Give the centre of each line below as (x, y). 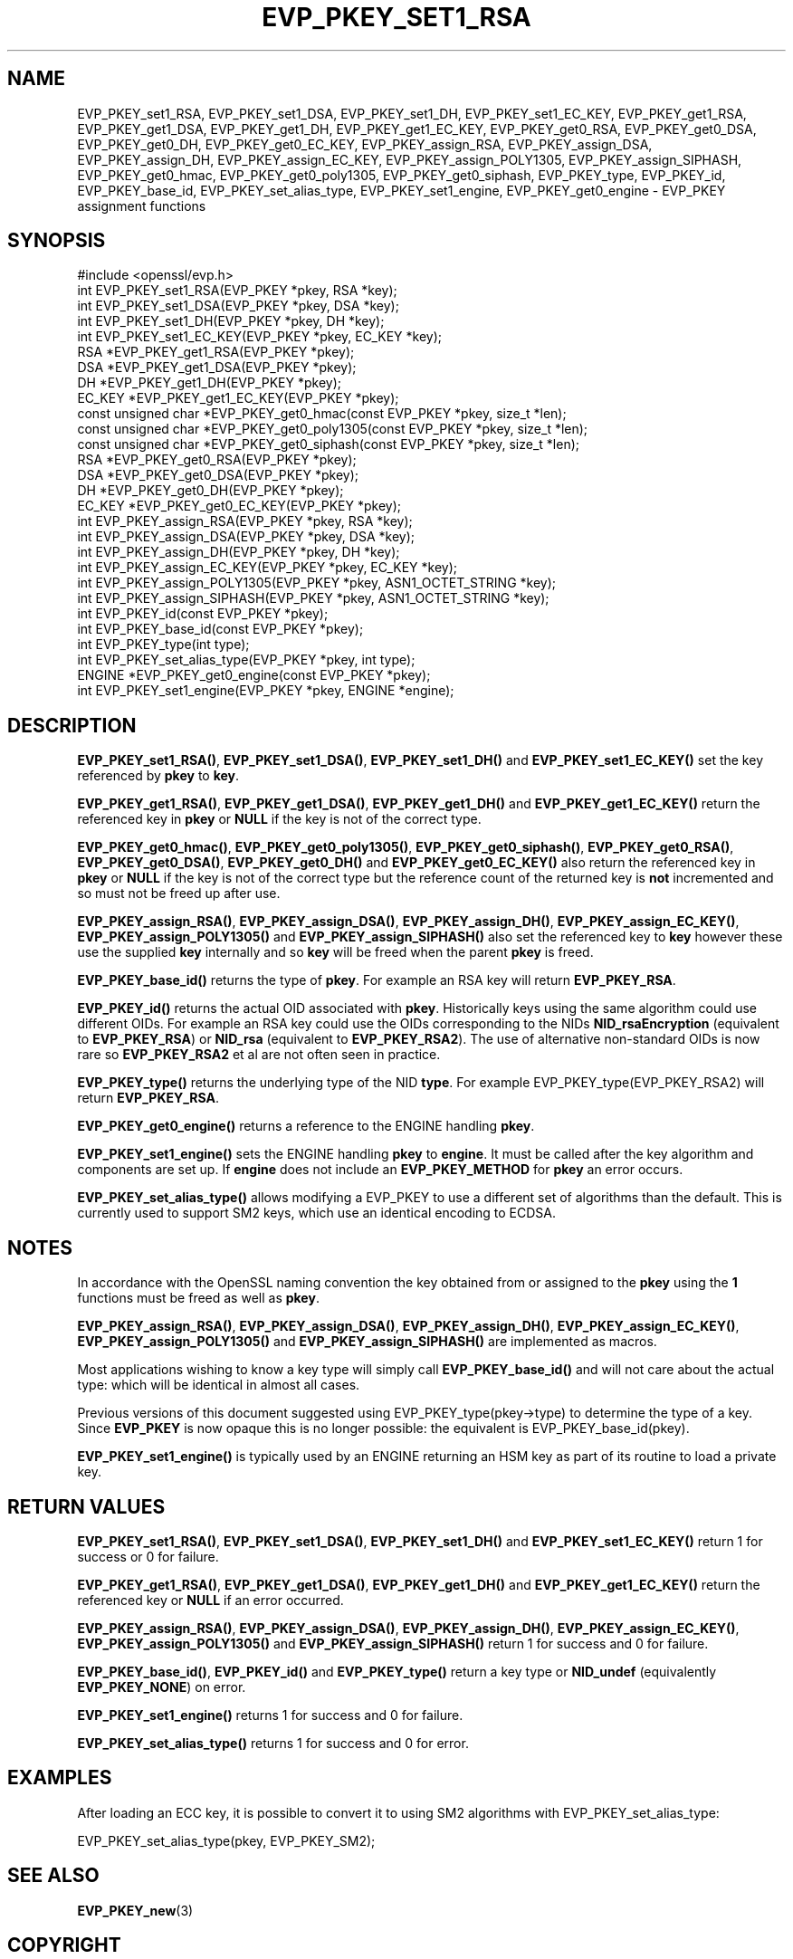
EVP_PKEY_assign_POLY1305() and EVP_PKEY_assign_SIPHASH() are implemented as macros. (367, 1342)
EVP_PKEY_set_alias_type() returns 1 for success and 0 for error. (273, 1743)
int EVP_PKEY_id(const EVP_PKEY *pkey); (203, 614)
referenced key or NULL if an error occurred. (210, 1600)
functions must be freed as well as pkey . (198, 1298)
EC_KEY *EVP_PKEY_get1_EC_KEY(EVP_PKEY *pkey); (238, 398)
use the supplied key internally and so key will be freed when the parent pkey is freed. (335, 952)
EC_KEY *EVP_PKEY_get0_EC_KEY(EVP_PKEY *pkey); (239, 506)
